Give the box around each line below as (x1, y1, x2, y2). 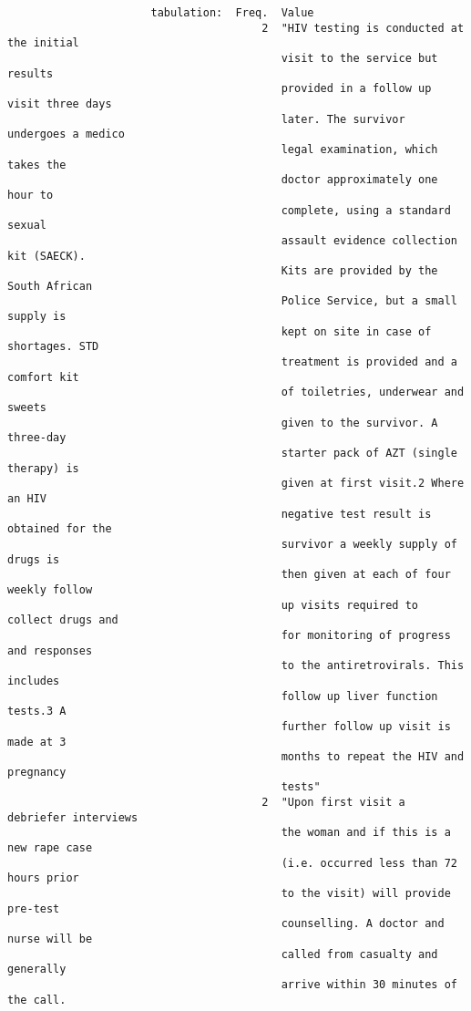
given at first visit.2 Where (281, 477, 465, 490)
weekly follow (7, 583, 93, 596)
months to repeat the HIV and (281, 750, 465, 764)
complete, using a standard (281, 203, 451, 217)
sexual (7, 219, 46, 232)
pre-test (7, 902, 60, 915)
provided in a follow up (281, 82, 432, 96)
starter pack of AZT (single (281, 447, 457, 460)
